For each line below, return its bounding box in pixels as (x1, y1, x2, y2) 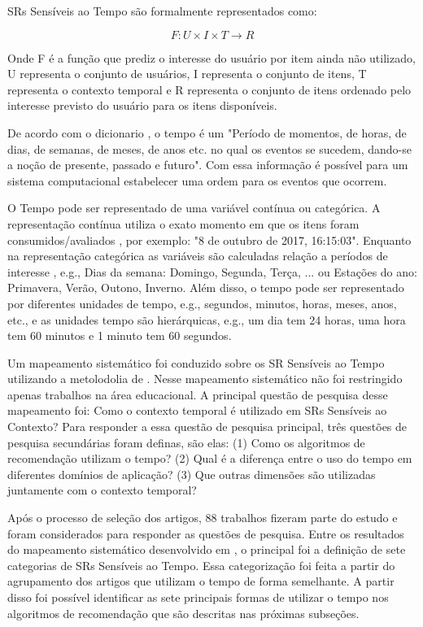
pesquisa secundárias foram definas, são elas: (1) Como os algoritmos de (7, 433, 365, 451)
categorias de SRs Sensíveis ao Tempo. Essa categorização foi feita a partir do (7, 556, 395, 573)
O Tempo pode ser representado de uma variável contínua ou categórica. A (7, 199, 381, 216)
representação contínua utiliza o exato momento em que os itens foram (7, 215, 360, 232)
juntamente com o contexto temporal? (7, 481, 197, 499)
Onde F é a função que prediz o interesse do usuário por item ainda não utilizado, (7, 49, 416, 66)
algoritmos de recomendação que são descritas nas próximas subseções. (7, 604, 360, 621)
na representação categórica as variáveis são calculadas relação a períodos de (7, 247, 388, 264)
